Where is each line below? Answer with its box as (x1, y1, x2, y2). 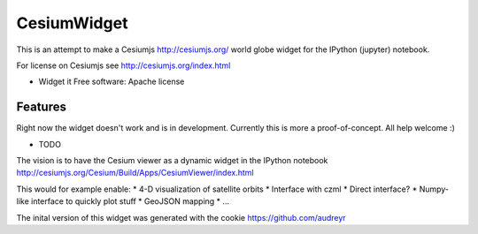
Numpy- (419, 184, 450, 194)
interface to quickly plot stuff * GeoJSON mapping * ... (31, 196, 230, 207)
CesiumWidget (16, 13, 128, 33)
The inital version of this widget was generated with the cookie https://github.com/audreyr (16, 212, 346, 223)
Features (16, 100, 66, 115)
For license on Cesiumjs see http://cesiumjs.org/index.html (16, 60, 231, 71)
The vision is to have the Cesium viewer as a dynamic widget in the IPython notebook (16, 155, 328, 166)
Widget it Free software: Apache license (38, 76, 185, 87)
